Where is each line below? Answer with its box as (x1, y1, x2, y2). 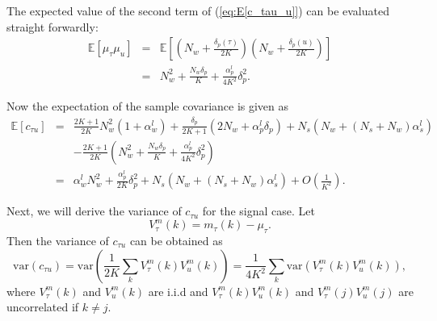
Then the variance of (6, 231, 109, 248)
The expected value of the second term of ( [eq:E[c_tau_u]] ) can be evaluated (6, 2, 389, 19)
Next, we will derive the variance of (6, 202, 182, 219)
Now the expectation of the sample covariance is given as (6, 98, 289, 115)
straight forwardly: (6, 18, 99, 35)
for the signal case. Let (202, 202, 315, 219)
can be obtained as (129, 231, 223, 248)
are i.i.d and (148, 282, 208, 299)
